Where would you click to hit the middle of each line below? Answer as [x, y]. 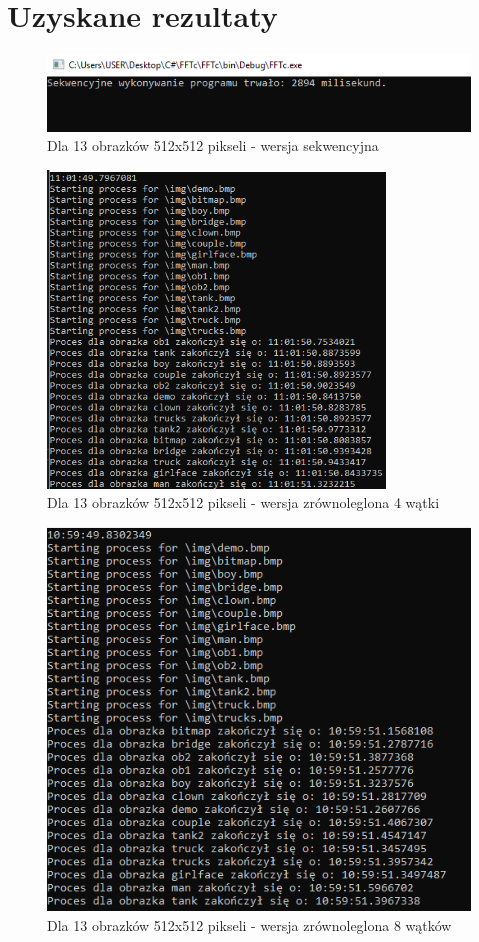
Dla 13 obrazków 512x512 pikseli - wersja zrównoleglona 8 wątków [249, 924]
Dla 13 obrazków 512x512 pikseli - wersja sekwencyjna [213, 145]
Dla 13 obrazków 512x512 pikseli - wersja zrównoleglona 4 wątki [243, 502]
